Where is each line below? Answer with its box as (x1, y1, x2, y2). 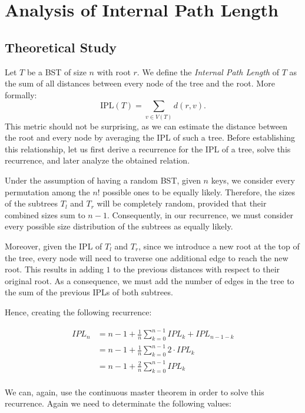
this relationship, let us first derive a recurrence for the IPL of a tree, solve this (5, 142, 291, 155)
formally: (5, 88, 37, 101)
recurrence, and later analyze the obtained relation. (5, 154, 190, 166)
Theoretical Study (5, 38, 117, 56)
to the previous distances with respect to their (113, 263, 280, 275)
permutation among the (5, 185, 90, 198)
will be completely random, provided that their (97, 197, 267, 209)
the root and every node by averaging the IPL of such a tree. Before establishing (5, 131, 295, 144)
